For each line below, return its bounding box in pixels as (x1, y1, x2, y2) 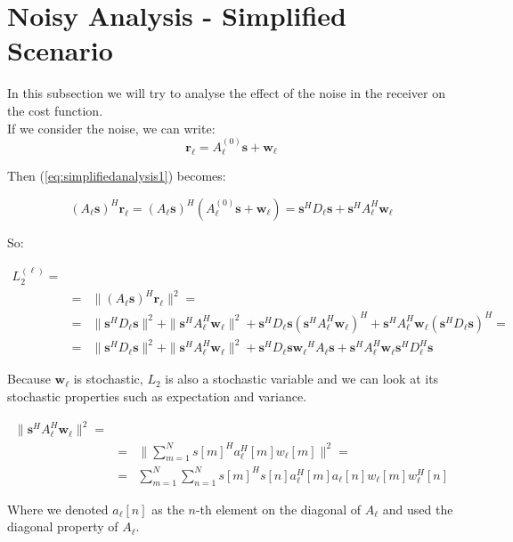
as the (151, 499, 184, 518)
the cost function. (7, 101, 103, 119)
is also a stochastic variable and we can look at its (165, 369, 439, 388)
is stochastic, (73, 369, 143, 388)
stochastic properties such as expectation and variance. (7, 386, 307, 405)
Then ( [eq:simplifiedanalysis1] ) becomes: (7, 166, 226, 185)
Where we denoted (7, 499, 109, 518)
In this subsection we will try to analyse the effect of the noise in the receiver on (7, 84, 445, 102)
